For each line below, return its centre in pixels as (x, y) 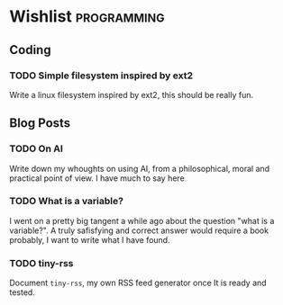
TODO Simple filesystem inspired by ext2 (101, 76)
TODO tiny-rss (41, 263)
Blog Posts (40, 123)
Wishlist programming (87, 17)
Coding (30, 50)
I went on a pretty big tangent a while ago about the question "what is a (142, 220)
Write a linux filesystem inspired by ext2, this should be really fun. (132, 94)
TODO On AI (36, 148)
